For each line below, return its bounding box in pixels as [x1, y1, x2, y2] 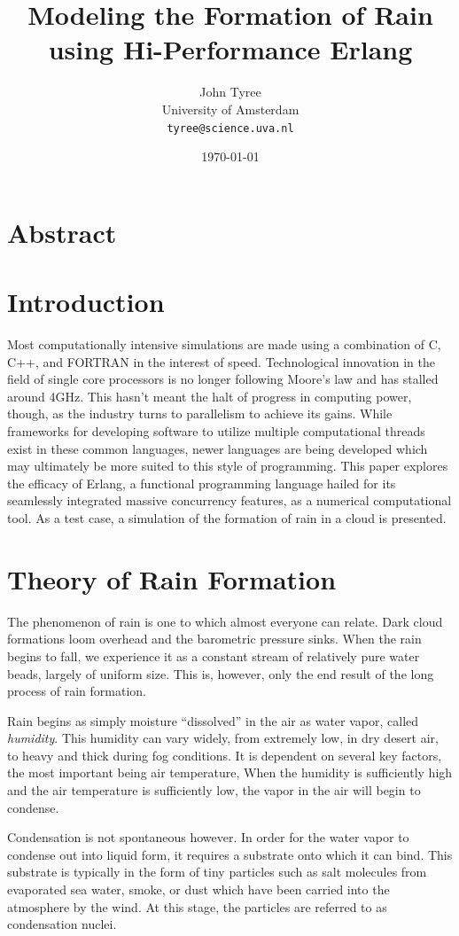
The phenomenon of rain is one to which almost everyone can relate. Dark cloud [7, 612, 443, 630]
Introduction [7, 284, 165, 320]
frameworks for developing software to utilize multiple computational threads [7, 422, 425, 441]
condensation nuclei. [7, 915, 117, 933]
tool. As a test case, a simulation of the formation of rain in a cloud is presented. [7, 509, 447, 526]
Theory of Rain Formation [7, 560, 337, 597]
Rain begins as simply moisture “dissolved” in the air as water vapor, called [7, 711, 419, 729]
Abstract [7, 214, 117, 250]
